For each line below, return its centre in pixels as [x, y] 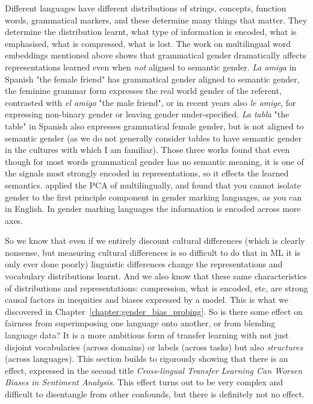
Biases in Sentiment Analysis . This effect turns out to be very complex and [144, 382]
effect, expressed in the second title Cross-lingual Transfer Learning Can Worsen [154, 370]
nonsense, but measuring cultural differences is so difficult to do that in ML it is [153, 252]
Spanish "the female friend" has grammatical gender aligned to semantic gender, [152, 79]
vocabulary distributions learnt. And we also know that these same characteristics [156, 276]
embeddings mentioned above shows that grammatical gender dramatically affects [156, 55]
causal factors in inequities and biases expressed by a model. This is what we [147, 300]
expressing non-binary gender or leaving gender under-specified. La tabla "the [147, 114]
